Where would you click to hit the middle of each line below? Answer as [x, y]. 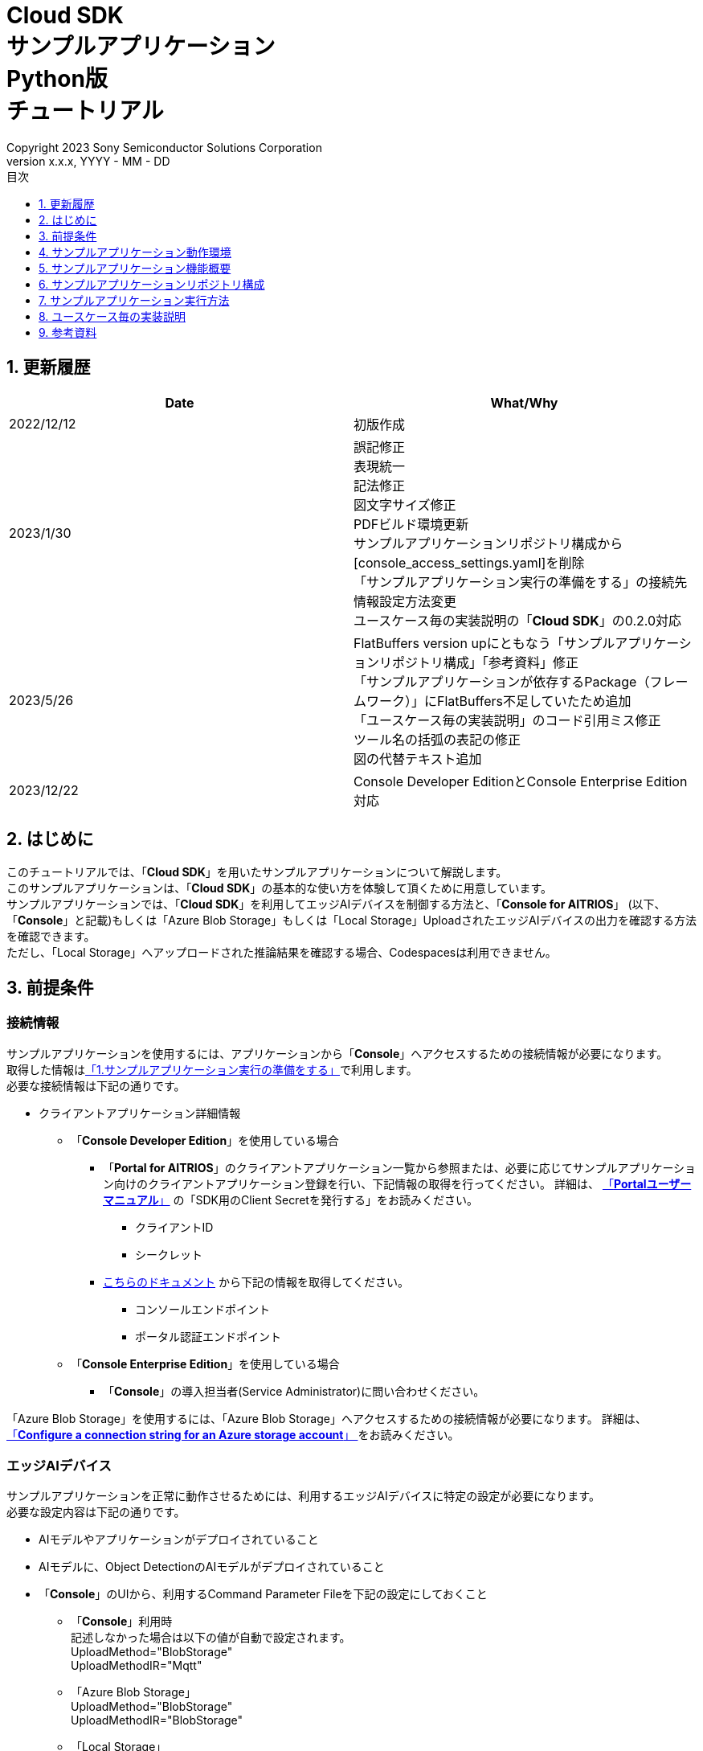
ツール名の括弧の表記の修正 [437, 739]
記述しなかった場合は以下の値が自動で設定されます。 [211, 1638]
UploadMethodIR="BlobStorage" [157, 1720]
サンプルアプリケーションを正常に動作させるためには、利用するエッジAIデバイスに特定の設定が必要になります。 [303, 1496]
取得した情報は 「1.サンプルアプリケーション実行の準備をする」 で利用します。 [212, 1069]
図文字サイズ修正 [405, 504]
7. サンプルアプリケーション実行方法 [134, 300]
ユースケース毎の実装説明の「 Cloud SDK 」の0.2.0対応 [518, 620]
